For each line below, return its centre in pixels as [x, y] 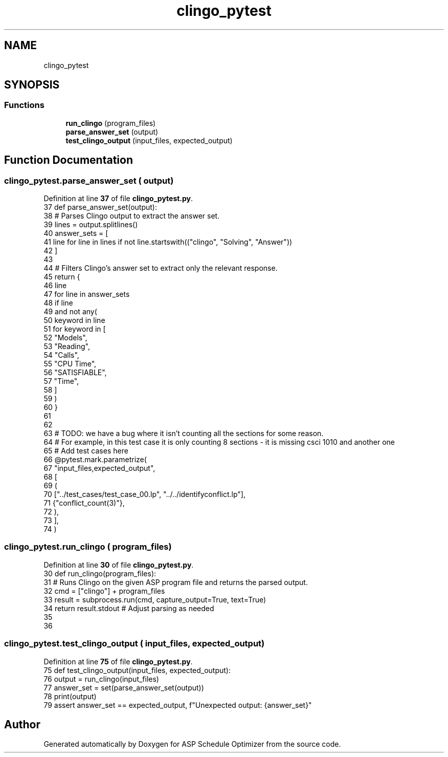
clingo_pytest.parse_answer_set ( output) [89, 180]
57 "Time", [61, 381]
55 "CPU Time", [70, 364]
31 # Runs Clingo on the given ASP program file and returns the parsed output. [176, 582]
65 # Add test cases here [86, 451]
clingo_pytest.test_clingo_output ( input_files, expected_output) [135, 644]
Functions [24, 105]
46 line [55, 286]
